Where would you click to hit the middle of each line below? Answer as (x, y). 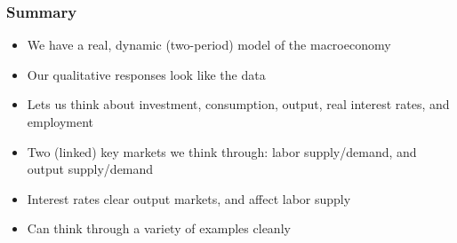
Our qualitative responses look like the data (146, 74)
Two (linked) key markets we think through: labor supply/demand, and (222, 151)
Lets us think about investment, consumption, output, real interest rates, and (238, 104)
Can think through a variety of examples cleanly (159, 228)
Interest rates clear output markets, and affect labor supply (189, 198)
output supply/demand (90, 169)
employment (60, 121)
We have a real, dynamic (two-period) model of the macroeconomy (209, 45)
